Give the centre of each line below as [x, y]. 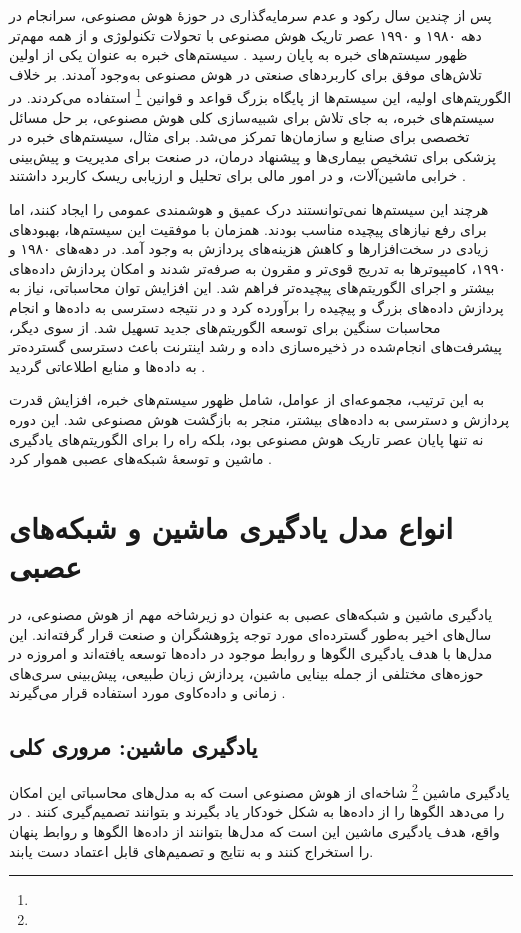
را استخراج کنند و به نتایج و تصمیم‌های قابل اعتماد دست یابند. [191, 850]
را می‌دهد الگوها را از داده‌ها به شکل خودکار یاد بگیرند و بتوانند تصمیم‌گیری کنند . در [257, 811]
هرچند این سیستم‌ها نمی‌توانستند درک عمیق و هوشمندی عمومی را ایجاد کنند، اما [249, 209]
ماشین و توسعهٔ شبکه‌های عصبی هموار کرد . [140, 458]
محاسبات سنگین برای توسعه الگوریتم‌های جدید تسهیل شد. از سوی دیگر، [225, 326]
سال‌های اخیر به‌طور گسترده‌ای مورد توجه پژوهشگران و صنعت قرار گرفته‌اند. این [250, 633]
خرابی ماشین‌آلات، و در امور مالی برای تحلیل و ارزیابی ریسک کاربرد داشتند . [237, 175]
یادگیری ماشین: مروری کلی [133, 746]
